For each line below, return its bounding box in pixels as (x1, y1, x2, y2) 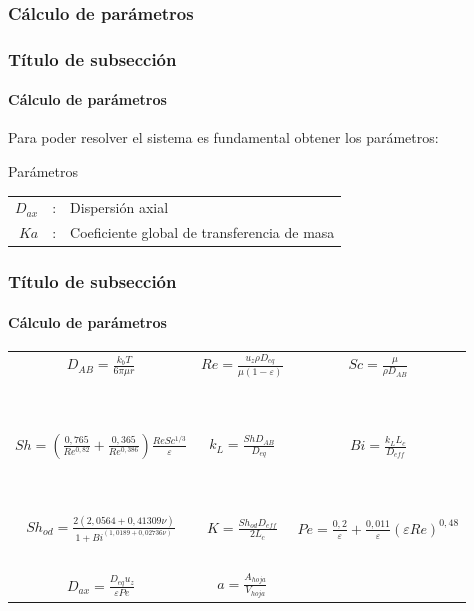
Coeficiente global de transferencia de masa (70, 222, 335, 243)
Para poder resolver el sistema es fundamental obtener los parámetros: (8, 127, 439, 148)
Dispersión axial (70, 197, 169, 218)
